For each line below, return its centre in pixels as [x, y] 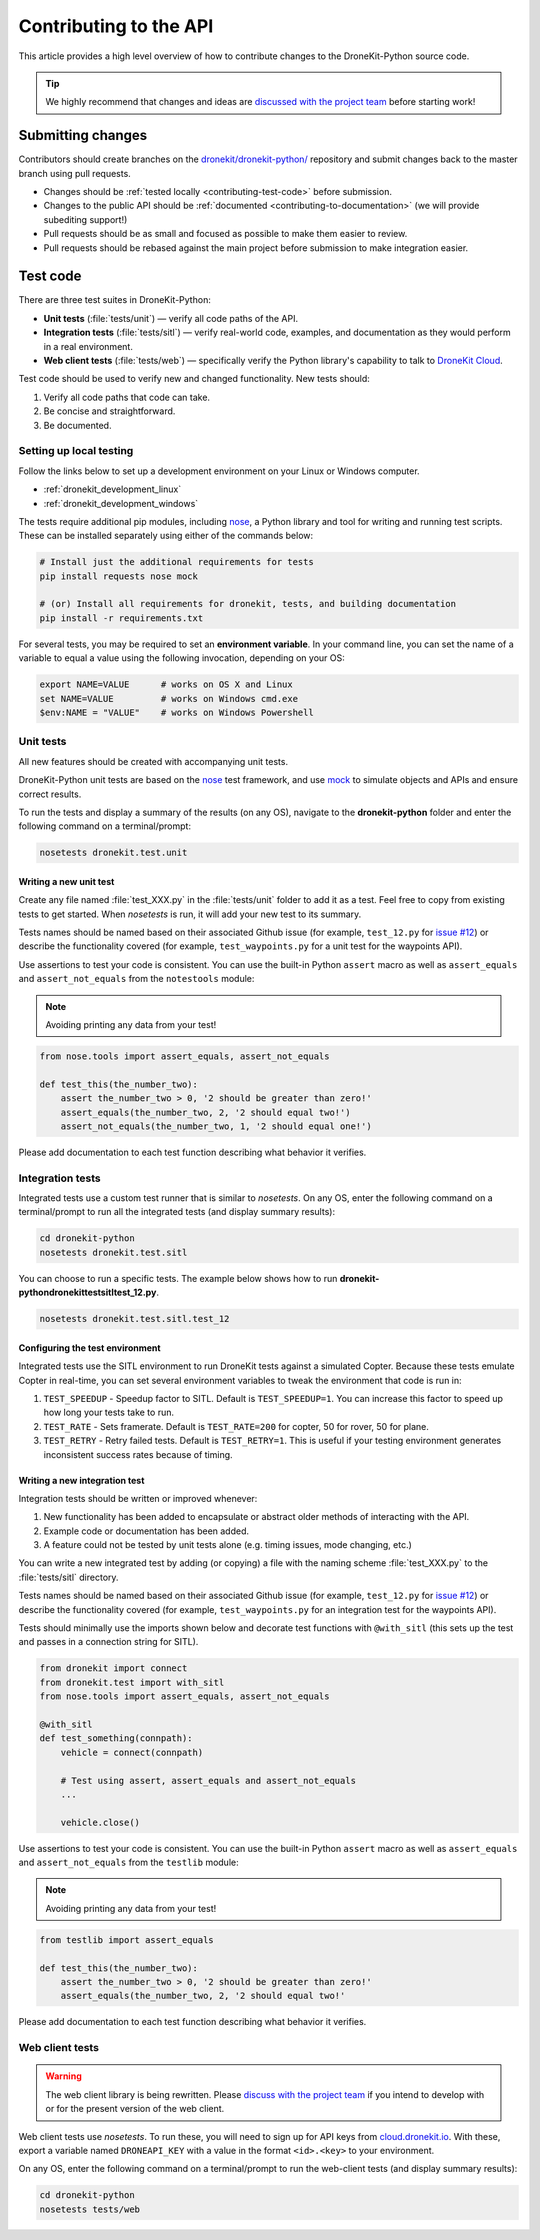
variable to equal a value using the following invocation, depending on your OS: [181, 658]
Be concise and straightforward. [109, 411]
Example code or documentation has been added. [146, 1531]
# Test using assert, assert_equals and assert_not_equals [208, 1780]
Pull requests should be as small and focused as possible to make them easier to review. [225, 234]
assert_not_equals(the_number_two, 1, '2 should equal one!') [216, 1126]
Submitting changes [83, 135]
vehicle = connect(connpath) [132, 1752]
